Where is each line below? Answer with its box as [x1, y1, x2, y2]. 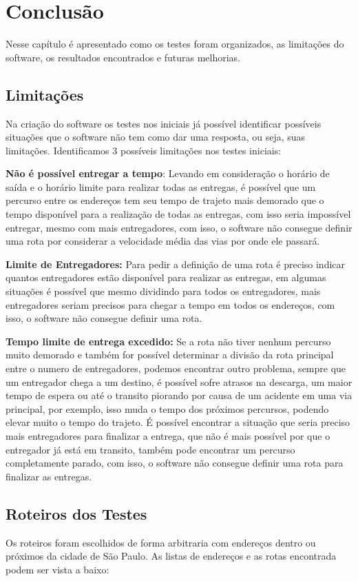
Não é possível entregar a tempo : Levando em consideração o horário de [6, 166, 330, 181]
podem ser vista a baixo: [6, 562, 109, 576]
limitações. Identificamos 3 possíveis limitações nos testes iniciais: [6, 143, 282, 157]
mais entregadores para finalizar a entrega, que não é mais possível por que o [6, 428, 330, 442]
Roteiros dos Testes [6, 502, 147, 524]
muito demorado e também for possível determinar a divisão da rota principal [6, 347, 334, 362]
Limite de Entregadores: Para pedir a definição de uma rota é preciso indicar [6, 256, 346, 271]
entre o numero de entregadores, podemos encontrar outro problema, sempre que [6, 361, 346, 376]
